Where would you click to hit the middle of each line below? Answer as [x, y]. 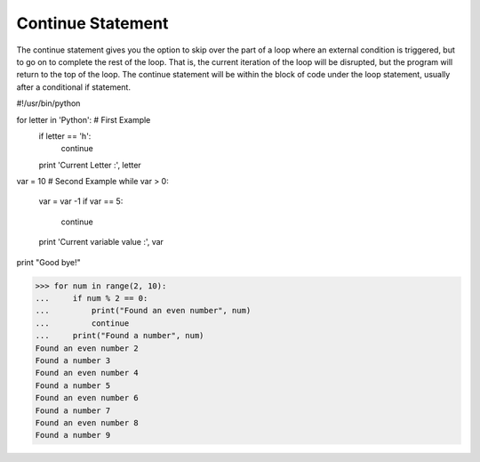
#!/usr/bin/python [48, 103]
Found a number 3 [73, 360]
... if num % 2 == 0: [92, 298]
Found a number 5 [73, 385]
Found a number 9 [73, 435]
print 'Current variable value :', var [101, 242]
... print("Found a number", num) [120, 336]
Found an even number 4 [87, 373]
